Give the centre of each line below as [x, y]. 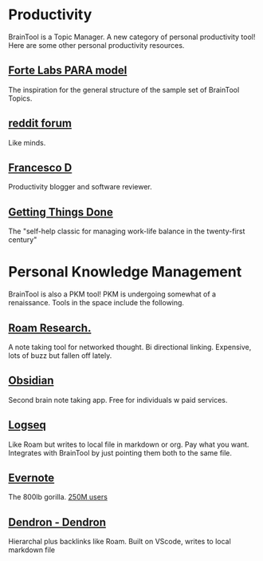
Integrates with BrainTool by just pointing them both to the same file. [120, 452]
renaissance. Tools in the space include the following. [96, 303]
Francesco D [40, 167]
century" [23, 240]
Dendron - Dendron [57, 522]
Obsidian [31, 381]
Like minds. [27, 142]
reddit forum [40, 123]
